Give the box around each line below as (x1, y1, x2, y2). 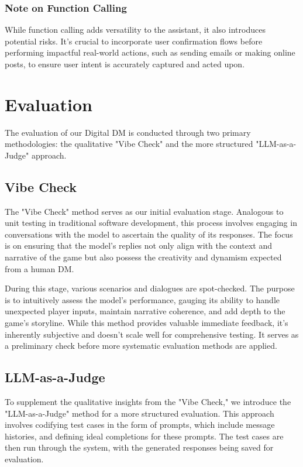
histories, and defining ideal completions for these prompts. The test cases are (5, 430, 284, 442)
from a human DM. (5, 262, 74, 274)
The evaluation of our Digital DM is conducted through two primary (5, 126, 251, 138)
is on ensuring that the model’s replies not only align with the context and (5, 239, 272, 252)
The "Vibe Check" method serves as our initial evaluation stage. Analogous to (5, 205, 284, 217)
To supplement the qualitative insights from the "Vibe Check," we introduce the (5, 396, 291, 408)
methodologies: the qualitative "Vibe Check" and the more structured (5, 138, 253, 150)
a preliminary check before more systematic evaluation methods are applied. (5, 339, 277, 352)
